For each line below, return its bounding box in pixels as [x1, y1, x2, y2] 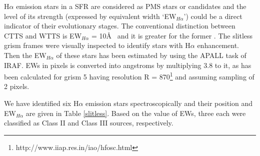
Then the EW [4, 49, 46, 60]
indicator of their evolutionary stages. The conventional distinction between [4, 20, 235, 31]
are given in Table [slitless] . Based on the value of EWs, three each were [25, 107, 246, 118]
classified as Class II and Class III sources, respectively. [4, 117, 173, 128]
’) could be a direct [183, 10, 242, 21]
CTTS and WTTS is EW [4, 30, 82, 40]
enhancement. [197, 40, 239, 50]
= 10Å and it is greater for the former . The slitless [91, 30, 253, 40]
